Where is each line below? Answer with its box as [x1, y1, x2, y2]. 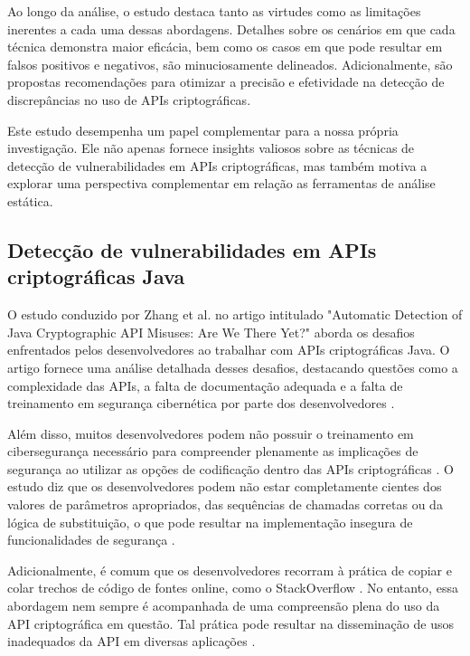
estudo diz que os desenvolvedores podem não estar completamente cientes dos [7, 477, 442, 496]
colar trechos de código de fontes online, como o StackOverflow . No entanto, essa [7, 578, 458, 597]
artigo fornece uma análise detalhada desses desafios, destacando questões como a [7, 357, 458, 376]
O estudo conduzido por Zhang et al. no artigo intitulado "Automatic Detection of [7, 305, 463, 324]
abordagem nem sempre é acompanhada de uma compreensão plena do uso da [7, 596, 440, 615]
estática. [7, 191, 53, 210]
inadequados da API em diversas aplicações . [7, 632, 256, 651]
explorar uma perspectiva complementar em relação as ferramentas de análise [7, 174, 436, 193]
